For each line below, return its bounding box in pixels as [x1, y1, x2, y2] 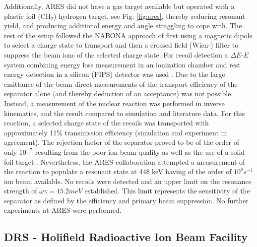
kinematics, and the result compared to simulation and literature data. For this [4, 108, 245, 118]
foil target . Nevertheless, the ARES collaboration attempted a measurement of [4, 156, 245, 167]
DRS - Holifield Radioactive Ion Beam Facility [4, 229, 248, 245]
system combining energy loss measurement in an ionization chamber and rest [4, 59, 241, 69]
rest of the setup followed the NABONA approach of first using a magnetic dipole [4, 30, 253, 40]
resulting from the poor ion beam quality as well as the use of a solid [35, 146, 245, 157]
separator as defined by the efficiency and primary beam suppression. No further [4, 195, 249, 205]
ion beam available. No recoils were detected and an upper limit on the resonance [4, 176, 252, 186]
